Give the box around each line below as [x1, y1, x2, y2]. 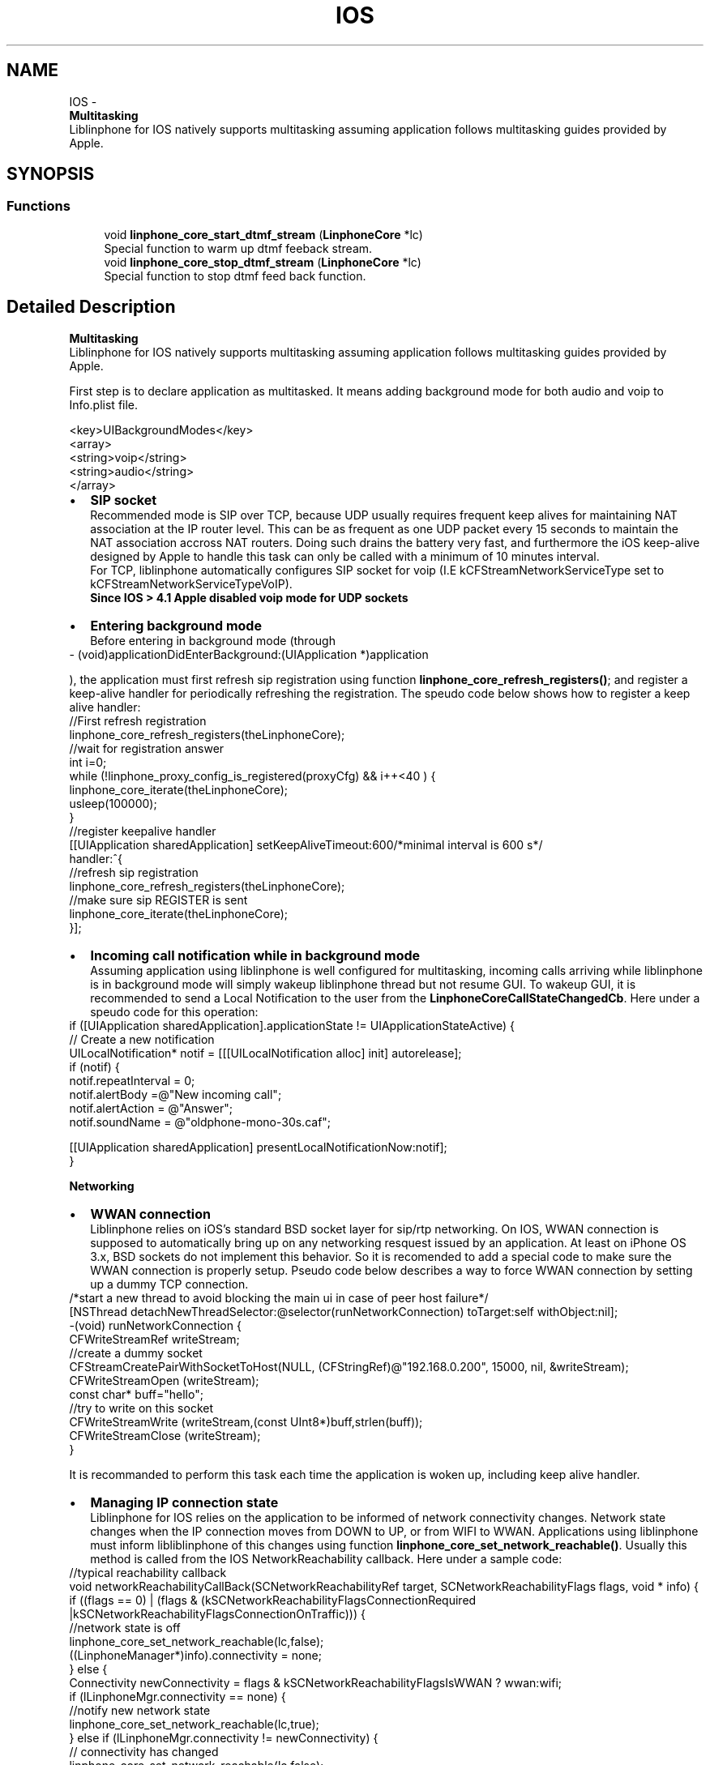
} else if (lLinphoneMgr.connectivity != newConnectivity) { [69, 1730, 379, 1745]
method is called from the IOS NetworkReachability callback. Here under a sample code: [90, 1551, 562, 1566]
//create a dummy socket [69, 1345, 203, 1360]
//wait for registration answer [69, 741, 225, 755]
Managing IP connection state [90, 1494, 279, 1511]
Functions [6, 198, 71, 215]
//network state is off [69, 1620, 181, 1635]
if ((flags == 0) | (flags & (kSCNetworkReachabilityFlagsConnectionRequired [69, 1592, 477, 1607]
